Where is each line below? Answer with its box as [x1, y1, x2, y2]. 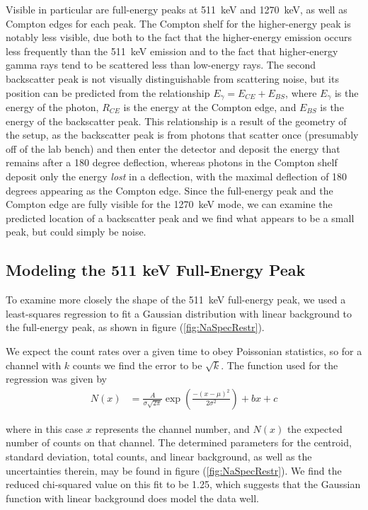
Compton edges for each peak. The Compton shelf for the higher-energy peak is [6, 16, 351, 30]
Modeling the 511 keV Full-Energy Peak [6, 259, 306, 281]
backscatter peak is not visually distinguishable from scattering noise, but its [6, 71, 339, 86]
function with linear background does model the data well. [6, 490, 259, 505]
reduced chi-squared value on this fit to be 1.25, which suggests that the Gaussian [6, 477, 361, 492]
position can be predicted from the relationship [6, 85, 210, 100]
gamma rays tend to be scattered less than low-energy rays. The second [6, 57, 316, 72]
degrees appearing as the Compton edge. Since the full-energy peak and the [6, 182, 333, 197]
